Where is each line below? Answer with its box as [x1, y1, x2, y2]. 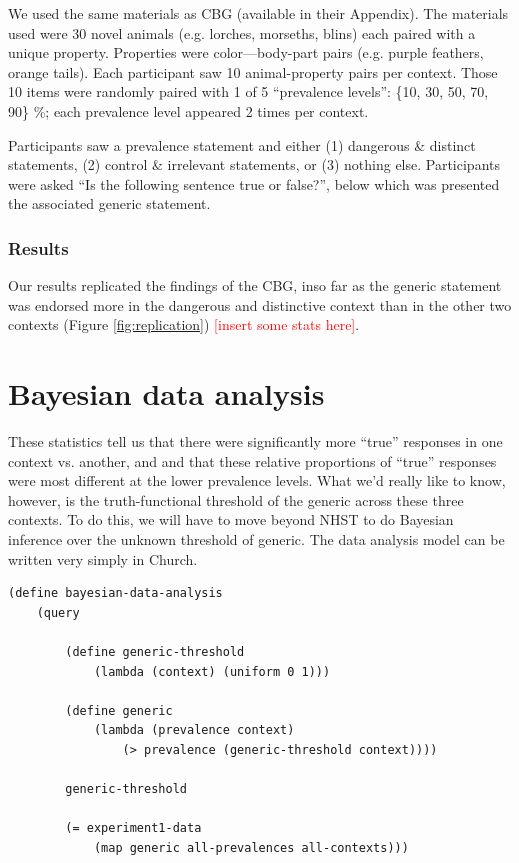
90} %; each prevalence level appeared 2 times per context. [8, 100, 369, 121]
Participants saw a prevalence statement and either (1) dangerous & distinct [8, 134, 476, 155]
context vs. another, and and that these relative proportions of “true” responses [8, 450, 497, 471]
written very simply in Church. [8, 548, 198, 569]
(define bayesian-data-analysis [8, 586, 223, 601]
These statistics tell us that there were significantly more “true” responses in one [8, 431, 503, 452]
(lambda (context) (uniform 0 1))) [93, 664, 331, 679]
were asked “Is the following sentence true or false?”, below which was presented [8, 173, 500, 194]
